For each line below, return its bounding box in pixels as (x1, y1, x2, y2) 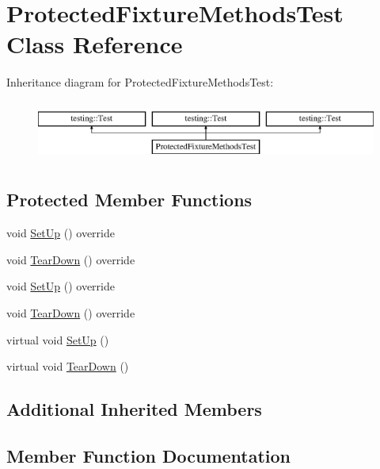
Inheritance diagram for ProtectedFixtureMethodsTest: (6, 74, 274, 90)
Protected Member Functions (6, 187, 253, 212)
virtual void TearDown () (6, 358, 129, 375)
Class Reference (6, 28, 183, 60)
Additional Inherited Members (6, 397, 262, 421)
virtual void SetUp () (6, 331, 109, 348)
